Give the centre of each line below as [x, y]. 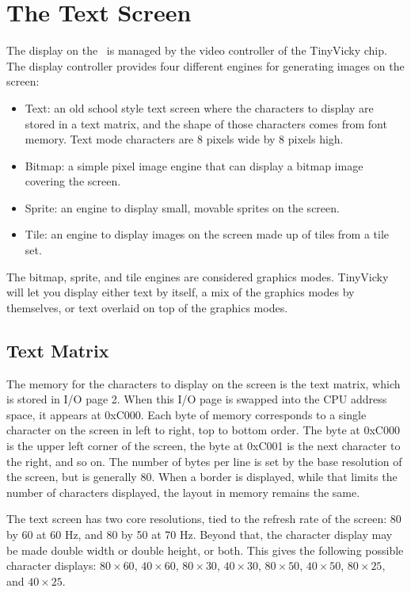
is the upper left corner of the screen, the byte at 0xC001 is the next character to [204, 446]
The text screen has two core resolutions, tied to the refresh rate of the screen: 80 [204, 519]
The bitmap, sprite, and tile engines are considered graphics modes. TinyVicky [198, 276]
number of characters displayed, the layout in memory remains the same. [183, 492]
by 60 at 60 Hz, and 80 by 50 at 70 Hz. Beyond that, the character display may [200, 534]
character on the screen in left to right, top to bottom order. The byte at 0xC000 [203, 430]
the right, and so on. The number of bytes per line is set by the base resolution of [204, 461]
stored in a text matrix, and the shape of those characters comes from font [206, 123]
